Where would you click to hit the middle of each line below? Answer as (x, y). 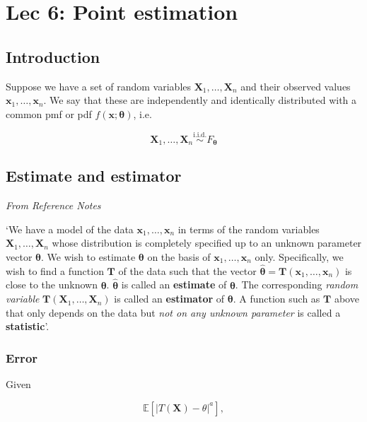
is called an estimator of (169, 299)
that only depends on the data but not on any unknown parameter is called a (173, 312)
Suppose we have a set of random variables (99, 86)
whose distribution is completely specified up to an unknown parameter (207, 243)
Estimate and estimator (94, 176)
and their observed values (296, 86)
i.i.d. (200, 135)
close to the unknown (52, 285)
